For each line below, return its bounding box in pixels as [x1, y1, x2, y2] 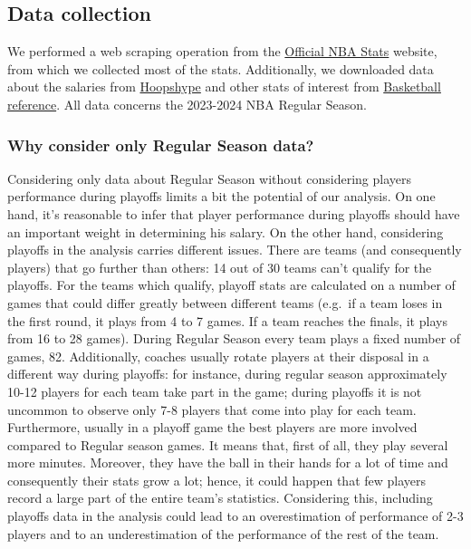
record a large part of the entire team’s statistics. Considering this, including [7, 488, 433, 507]
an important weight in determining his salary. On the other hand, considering [7, 222, 444, 241]
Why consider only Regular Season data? [7, 133, 314, 156]
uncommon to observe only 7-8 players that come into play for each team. [7, 400, 417, 419]
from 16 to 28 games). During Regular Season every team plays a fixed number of [7, 329, 461, 348]
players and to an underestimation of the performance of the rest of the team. [7, 524, 439, 543]
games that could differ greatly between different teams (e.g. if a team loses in [7, 293, 443, 312]
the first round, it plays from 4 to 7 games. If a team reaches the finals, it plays [7, 311, 447, 330]
